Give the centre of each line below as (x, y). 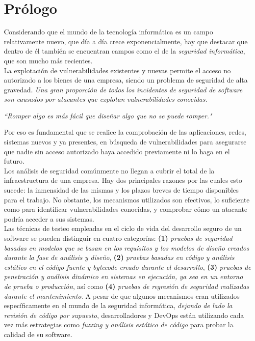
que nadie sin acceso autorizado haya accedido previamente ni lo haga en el (117, 151)
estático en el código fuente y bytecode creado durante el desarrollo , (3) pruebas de (127, 267)
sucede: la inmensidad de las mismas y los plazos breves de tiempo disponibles (121, 190)
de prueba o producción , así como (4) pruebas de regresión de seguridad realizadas (127, 286)
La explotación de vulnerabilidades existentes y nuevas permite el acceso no (117, 70)
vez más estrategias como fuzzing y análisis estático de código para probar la (119, 325)
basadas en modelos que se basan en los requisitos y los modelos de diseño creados (127, 247)
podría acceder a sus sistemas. (49, 218)
